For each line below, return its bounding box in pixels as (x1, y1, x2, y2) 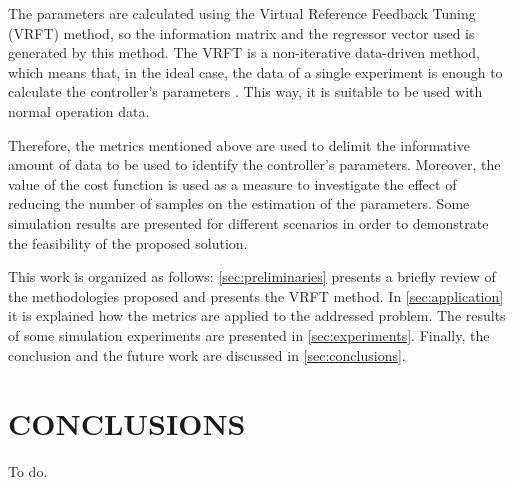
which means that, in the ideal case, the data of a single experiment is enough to (8, 61, 503, 82)
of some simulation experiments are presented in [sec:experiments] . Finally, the (8, 324, 490, 345)
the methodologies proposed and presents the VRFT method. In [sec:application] (8, 285, 504, 306)
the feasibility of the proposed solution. (8, 232, 248, 253)
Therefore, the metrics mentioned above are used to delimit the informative (8, 134, 470, 155)
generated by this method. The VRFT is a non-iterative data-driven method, (8, 42, 480, 63)
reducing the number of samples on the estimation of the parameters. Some (8, 193, 470, 214)
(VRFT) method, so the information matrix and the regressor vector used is (8, 22, 475, 43)
